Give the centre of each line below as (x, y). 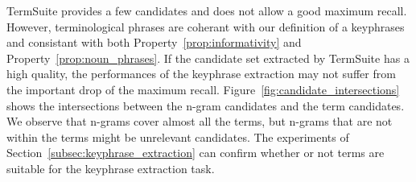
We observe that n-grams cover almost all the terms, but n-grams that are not (200, 121)
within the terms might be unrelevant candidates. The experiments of (178, 136)
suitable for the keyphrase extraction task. (111, 168)
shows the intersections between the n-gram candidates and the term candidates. (206, 105)
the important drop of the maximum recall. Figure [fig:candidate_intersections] (203, 89)
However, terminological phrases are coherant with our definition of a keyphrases (206, 26)
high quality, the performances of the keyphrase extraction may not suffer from (201, 74)
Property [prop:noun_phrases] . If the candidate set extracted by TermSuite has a (208, 58)
